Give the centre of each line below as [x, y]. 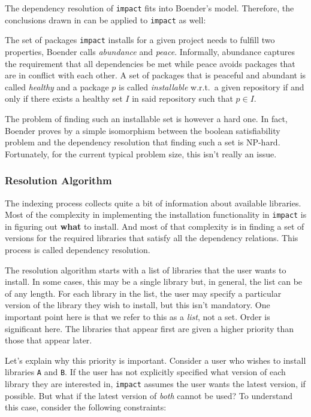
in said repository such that [182, 98]
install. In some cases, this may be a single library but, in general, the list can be [154, 281]
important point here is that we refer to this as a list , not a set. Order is [138, 316]
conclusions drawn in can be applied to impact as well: [105, 19]
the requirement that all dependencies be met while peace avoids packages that [150, 63]
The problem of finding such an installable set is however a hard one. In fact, [146, 118]
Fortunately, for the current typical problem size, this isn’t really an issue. [141, 153]
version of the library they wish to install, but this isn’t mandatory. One [138, 305]
